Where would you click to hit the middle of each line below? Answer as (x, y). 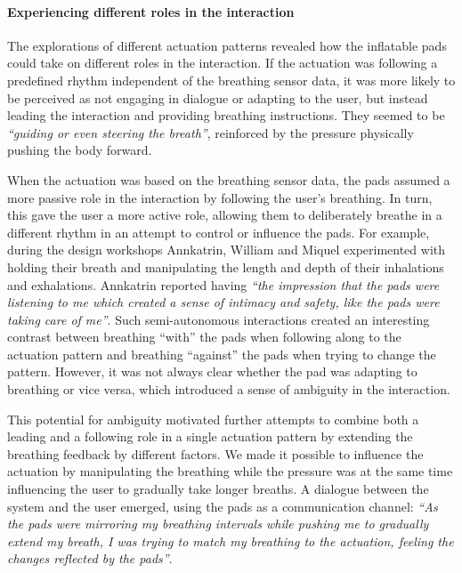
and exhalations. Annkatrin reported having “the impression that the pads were (223, 284)
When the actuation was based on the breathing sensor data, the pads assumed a (229, 179)
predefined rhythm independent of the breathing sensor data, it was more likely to (231, 80)
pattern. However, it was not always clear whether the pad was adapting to (212, 371)
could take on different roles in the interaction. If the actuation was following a (223, 63)
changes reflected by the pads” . (90, 558)
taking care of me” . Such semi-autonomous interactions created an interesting (219, 319)
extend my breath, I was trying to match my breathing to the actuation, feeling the (231, 541)
